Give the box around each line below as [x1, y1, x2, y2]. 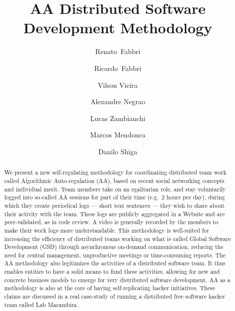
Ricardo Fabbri [94, 62, 142, 73]
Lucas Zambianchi [90, 113, 146, 123]
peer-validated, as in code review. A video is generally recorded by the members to [4, 218, 218, 226]
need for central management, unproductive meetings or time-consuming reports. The [4, 250, 226, 259]
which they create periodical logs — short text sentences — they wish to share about [4, 201, 225, 209]
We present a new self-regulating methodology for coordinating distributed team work [4, 168, 227, 177]
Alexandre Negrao [90, 96, 146, 107]
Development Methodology [23, 17, 212, 38]
